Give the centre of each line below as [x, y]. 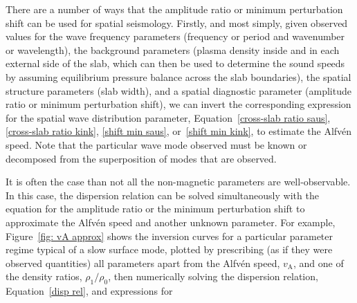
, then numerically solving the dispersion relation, [213, 276]
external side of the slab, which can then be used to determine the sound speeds [175, 63]
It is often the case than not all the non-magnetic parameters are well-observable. [178, 182]
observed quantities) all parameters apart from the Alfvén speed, [143, 263]
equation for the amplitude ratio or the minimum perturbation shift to [155, 209]
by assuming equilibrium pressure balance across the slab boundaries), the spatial [178, 76]
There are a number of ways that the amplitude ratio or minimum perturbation [174, 9]
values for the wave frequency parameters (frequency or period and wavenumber [175, 36]
